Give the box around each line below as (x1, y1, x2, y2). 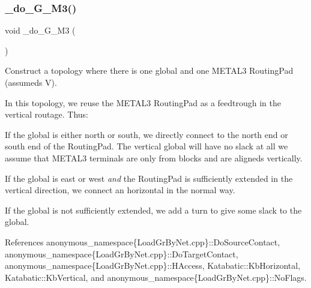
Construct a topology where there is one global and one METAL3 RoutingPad (5, 64, 294, 77)
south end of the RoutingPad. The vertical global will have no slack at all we (5, 140, 288, 152)
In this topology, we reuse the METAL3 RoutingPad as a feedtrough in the (5, 96, 282, 109)
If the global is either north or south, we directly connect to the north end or (5, 128, 288, 140)
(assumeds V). (5, 76, 57, 88)
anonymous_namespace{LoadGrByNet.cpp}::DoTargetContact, (5, 247, 238, 260)
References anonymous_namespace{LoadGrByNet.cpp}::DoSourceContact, (5, 235, 280, 248)
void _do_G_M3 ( (5, 24, 76, 37)
